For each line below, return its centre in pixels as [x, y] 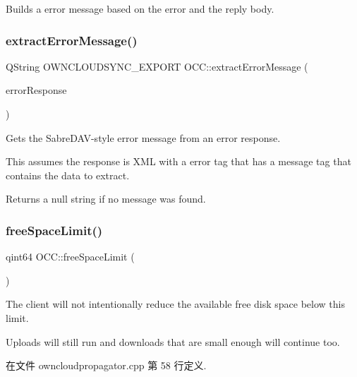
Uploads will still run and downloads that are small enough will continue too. [173, 341]
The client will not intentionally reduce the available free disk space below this [175, 304]
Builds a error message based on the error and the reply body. [140, 8]
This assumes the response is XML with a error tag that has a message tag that [178, 161]
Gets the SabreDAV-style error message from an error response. [143, 137]
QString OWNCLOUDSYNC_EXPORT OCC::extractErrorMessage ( [157, 66]
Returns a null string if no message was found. [106, 199]
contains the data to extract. [68, 175]
